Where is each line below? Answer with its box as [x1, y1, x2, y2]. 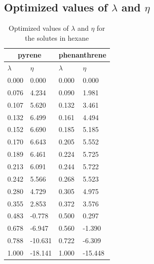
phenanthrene [58, 50, 106, 60]
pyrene [18, 50, 42, 60]
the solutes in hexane [25, 32, 89, 43]
